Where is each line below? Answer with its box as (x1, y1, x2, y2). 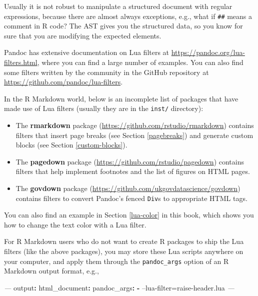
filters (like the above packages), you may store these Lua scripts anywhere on (4, 246, 243, 256)
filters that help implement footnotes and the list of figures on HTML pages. (15, 166, 250, 176)
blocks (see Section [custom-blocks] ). (15, 139, 127, 150)
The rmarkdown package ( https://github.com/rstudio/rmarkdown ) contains (15, 120, 254, 130)
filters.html (4, 57, 37, 67)
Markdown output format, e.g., (4, 265, 99, 276)
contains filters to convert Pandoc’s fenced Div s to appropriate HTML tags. (15, 192, 247, 203)
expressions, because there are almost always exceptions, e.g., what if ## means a (4, 10, 252, 21)
